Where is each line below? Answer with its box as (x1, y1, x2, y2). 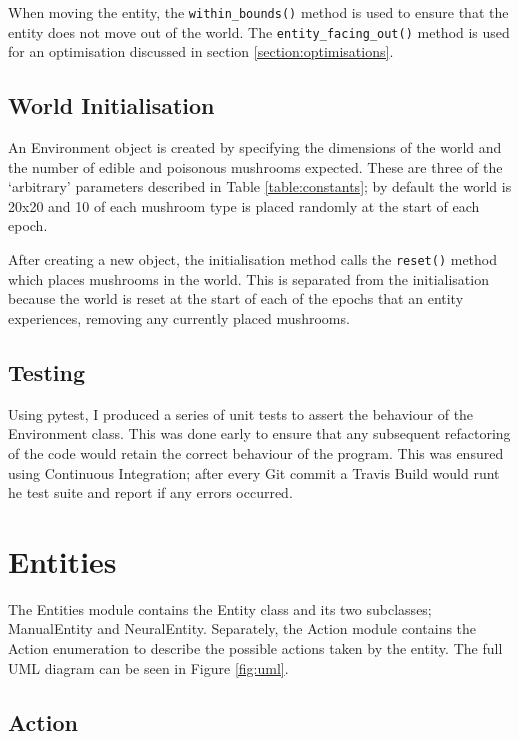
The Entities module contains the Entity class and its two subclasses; (8, 598, 432, 619)
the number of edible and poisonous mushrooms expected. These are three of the (8, 156, 503, 177)
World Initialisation (8, 90, 215, 121)
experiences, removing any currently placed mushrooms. (8, 307, 350, 328)
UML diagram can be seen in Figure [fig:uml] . (8, 657, 289, 678)
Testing (8, 356, 85, 387)
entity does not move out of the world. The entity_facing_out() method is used (8, 21, 510, 42)
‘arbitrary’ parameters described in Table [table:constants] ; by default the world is (8, 176, 512, 197)
